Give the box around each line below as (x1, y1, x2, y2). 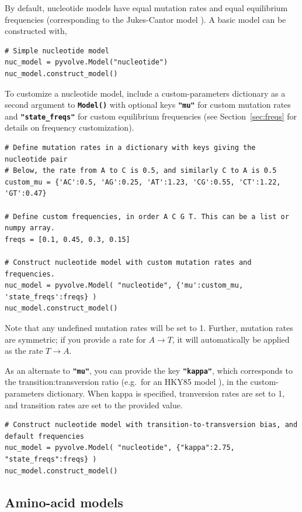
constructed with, (5, 25, 67, 37)
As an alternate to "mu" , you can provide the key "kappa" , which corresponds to (5, 364, 293, 376)
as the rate (5, 344, 43, 357)
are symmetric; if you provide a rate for (5, 333, 146, 345)
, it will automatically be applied (172, 333, 290, 345)
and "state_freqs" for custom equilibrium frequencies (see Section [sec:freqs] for (5, 110, 297, 122)
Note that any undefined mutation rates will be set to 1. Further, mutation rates (5, 321, 293, 333)
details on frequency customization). (5, 121, 134, 134)
